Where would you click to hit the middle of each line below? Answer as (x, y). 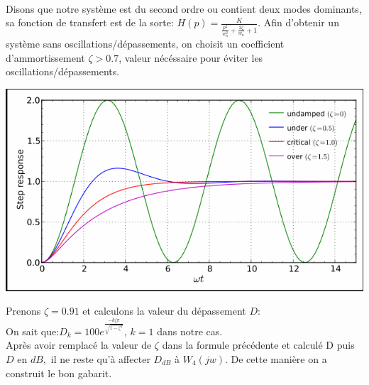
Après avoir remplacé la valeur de (79, 345)
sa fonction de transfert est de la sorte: (90, 22)
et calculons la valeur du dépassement (164, 311)
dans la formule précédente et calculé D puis (258, 345)
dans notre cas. (190, 331)
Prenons (23, 311)
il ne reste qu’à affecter (100, 359)
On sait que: (33, 331)
